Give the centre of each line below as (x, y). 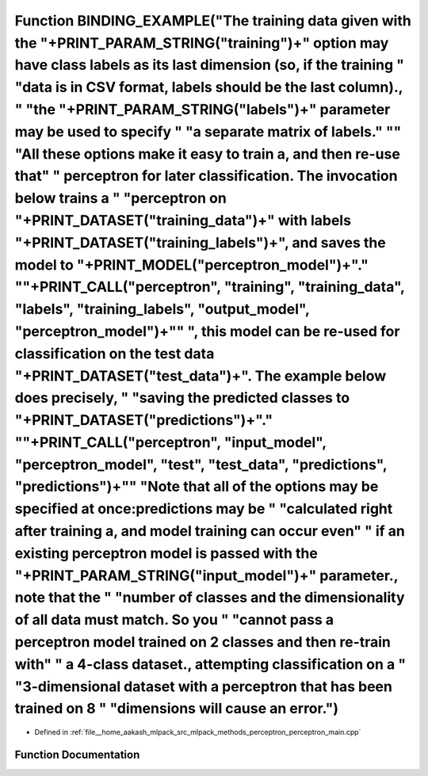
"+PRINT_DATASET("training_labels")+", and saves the (200, 243)
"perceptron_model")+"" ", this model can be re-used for (207, 331)
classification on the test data (115, 354)
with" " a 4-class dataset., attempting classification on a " (210, 664)
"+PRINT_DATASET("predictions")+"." (144, 420)
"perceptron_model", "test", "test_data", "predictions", (201, 464)
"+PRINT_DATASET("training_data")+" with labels (183, 220)
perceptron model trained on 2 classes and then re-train (203, 642)
